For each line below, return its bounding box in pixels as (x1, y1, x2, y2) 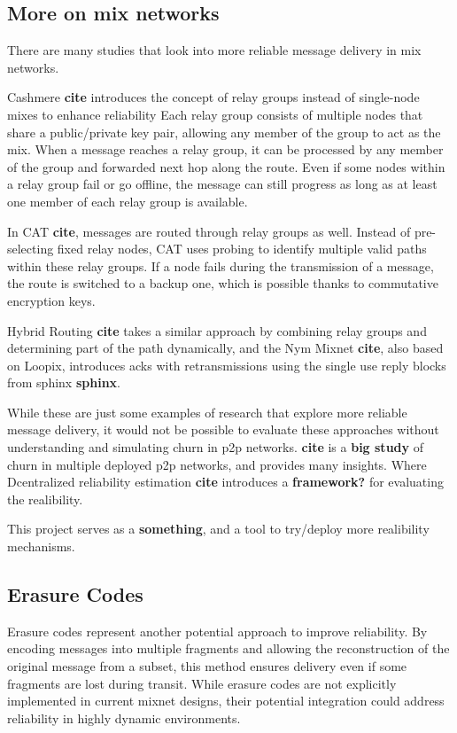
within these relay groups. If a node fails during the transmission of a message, (7, 256, 434, 275)
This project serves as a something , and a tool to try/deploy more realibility (7, 519, 430, 538)
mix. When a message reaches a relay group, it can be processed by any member (7, 140, 444, 159)
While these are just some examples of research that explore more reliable (7, 402, 407, 421)
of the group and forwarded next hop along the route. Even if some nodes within (7, 157, 445, 175)
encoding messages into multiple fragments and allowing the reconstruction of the (7, 639, 450, 658)
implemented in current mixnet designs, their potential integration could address (7, 691, 445, 710)
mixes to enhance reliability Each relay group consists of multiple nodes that (7, 105, 423, 123)
